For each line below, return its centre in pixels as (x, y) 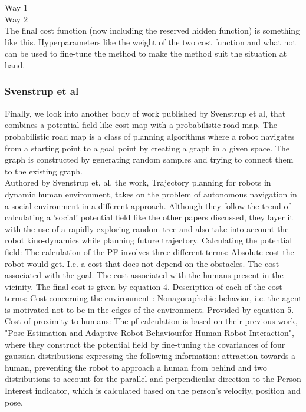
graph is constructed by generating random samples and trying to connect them (149, 159)
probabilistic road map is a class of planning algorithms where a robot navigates (150, 136)
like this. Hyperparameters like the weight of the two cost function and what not (150, 42)
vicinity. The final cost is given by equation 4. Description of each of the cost (144, 286)
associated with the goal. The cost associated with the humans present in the (144, 275)
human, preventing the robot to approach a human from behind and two (136, 367)
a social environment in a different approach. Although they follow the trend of (148, 205)
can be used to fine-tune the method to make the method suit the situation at (146, 53)
